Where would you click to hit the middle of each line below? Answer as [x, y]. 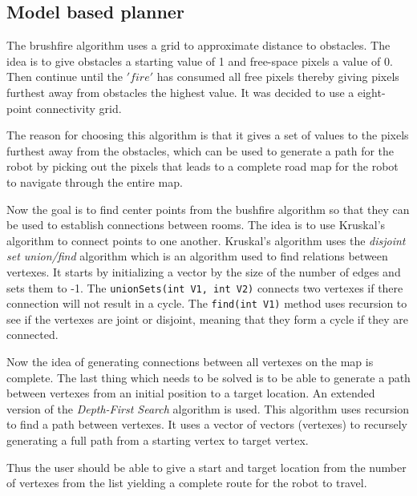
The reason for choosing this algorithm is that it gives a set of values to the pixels [208, 135]
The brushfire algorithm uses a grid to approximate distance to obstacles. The [198, 45]
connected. [32, 335]
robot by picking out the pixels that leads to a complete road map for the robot [202, 166]
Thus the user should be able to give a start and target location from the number [206, 467]
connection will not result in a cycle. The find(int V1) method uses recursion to [207, 303]
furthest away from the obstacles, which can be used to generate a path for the [200, 150]
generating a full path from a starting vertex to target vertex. [158, 440]
